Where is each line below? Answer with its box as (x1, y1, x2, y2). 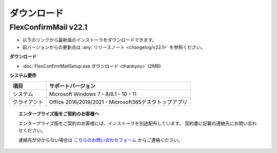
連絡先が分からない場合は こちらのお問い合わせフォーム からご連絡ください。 (18, 137, 183, 143)
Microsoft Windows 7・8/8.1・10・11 (49, 91, 137, 98)
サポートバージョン (49, 82, 96, 90)
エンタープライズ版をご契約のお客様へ (18, 111, 100, 117)
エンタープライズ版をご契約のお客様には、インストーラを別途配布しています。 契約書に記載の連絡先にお (18, 120, 239, 126)
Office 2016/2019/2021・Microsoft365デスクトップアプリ (49, 99, 188, 106)
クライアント (12, 99, 44, 106)
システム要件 (9, 72, 37, 78)
